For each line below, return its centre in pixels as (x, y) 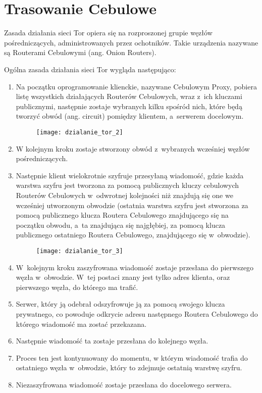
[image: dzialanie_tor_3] (80, 251)
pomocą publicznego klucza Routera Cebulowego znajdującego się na (122, 215)
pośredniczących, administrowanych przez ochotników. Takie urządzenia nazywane (131, 42)
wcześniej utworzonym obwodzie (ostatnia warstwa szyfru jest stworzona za (132, 205)
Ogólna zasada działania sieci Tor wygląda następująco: (90, 69)
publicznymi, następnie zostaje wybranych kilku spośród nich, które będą (129, 106)
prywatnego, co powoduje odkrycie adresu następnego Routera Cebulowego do (137, 313)
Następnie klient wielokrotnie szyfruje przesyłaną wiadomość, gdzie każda (130, 175)
